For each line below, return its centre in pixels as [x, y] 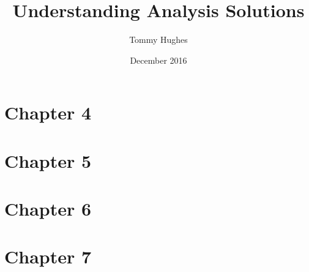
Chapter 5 [48, 160]
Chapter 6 [48, 209]
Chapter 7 [48, 256]
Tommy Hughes [158, 40]
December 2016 [158, 60]
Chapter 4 [48, 112]
